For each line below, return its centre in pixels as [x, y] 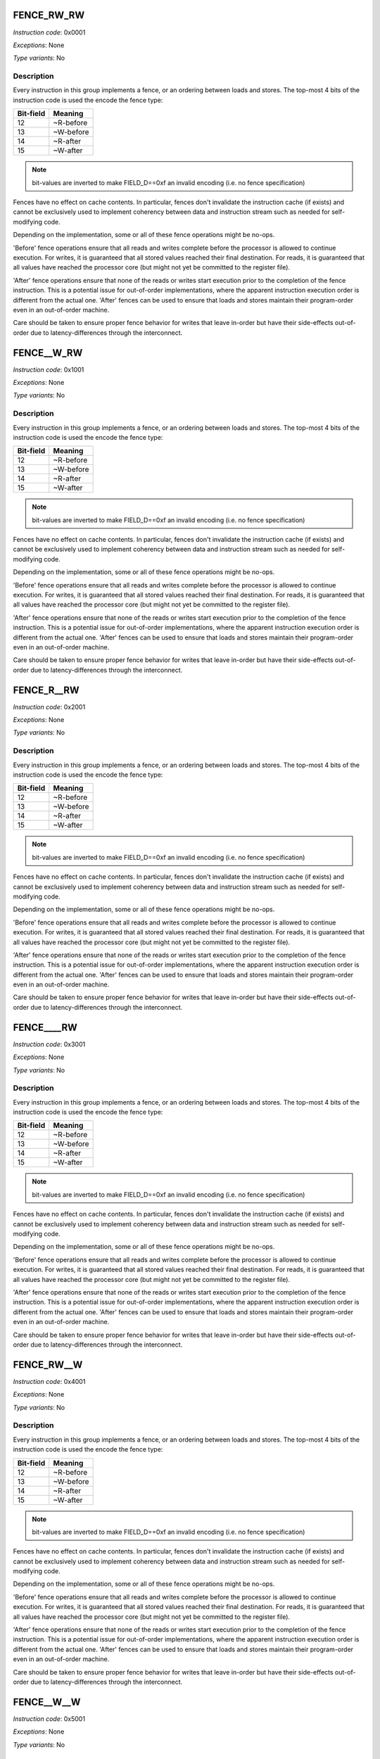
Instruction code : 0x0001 [49, 32]
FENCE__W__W [47, 1702]
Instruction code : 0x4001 [49, 1381]
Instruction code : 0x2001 [49, 706]
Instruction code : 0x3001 [49, 1044]
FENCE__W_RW [48, 353]
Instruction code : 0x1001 [49, 369]
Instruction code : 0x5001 [49, 1719]
